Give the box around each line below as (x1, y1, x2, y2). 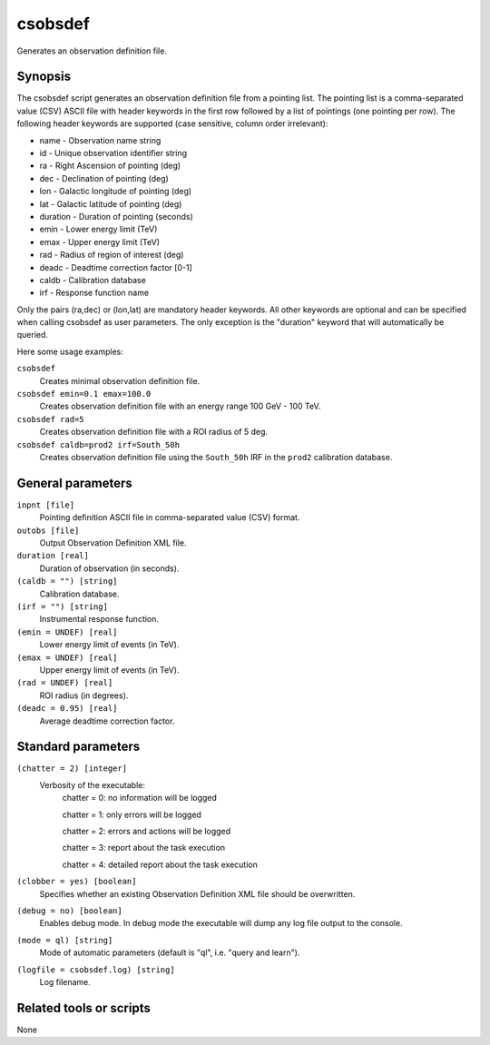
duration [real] (16, 550, 90, 561)
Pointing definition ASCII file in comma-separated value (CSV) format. (39, 512, 300, 523)
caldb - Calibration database (39, 274, 147, 285)
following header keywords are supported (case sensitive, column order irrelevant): (16, 118, 328, 129)
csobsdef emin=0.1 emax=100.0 (16, 389, 152, 399)
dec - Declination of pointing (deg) (39, 173, 170, 183)
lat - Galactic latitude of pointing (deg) (39, 198, 182, 209)
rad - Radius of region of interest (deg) (39, 250, 184, 261)
